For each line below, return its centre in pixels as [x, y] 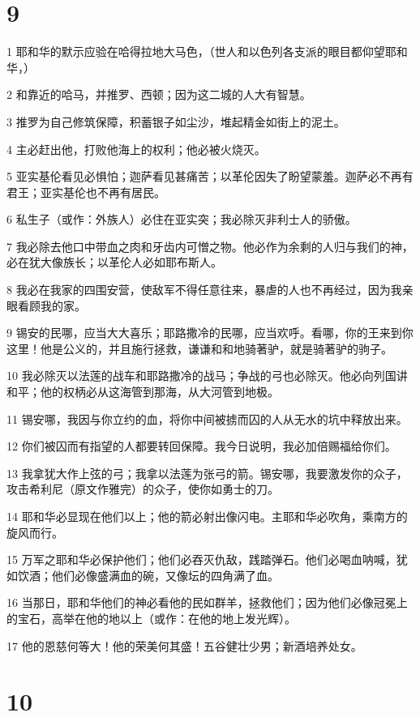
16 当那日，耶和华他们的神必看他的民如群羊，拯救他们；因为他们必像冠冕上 [207, 602]
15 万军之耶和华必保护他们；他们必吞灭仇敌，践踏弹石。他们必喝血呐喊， [201, 559]
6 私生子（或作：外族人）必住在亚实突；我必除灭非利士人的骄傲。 [182, 219]
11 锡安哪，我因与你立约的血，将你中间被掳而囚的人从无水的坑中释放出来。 [207, 418]
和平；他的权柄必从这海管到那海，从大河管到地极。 [143, 392]
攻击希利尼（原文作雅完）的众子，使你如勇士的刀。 [143, 489]
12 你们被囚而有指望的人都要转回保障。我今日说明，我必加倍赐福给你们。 [201, 446]
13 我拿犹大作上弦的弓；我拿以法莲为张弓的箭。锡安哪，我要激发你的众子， [207, 473]
